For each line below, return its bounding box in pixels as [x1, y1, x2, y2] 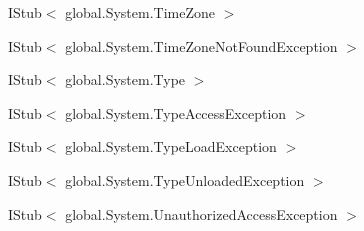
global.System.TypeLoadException [65, 136, 277, 157]
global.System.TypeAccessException [65, 102, 287, 123]
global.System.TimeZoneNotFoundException [65, 35, 338, 56]
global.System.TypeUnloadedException [65, 169, 305, 190]
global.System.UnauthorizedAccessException [65, 203, 338, 224]
